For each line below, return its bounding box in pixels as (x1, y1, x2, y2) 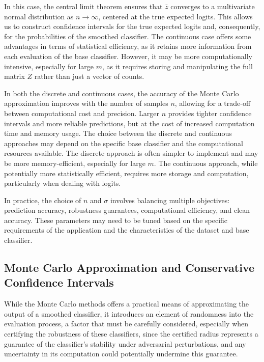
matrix (4, 71, 25, 81)
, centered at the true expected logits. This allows (98, 11, 253, 21)
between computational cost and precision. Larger (4, 107, 159, 118)
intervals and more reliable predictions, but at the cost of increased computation (4, 118, 255, 128)
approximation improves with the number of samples (4, 98, 168, 108)
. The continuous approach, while (154, 157, 258, 168)
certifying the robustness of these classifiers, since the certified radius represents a (4, 328, 258, 339)
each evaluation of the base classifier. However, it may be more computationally (4, 50, 252, 61)
